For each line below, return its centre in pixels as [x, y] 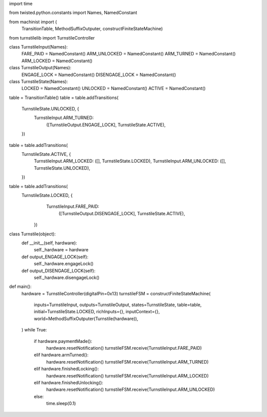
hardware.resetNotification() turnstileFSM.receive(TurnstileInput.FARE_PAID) [124, 348]
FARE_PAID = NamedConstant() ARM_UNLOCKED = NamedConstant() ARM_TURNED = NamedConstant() [129, 54]
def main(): [20, 286]
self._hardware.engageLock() [64, 264]
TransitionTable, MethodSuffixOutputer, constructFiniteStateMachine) [92, 29]
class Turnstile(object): [33, 234]
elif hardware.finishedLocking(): [66, 369]
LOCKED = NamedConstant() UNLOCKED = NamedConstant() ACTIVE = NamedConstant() [114, 89]
